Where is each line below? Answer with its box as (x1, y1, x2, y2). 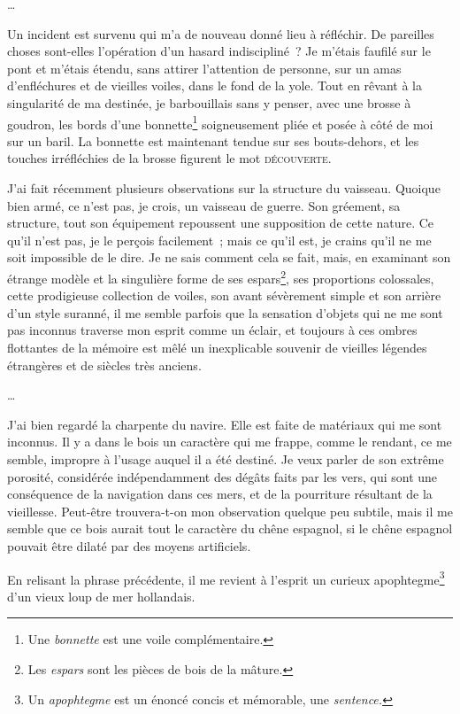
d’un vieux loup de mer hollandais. (7, 586, 195, 605)
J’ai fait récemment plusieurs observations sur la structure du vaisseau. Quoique (7, 179, 441, 197)
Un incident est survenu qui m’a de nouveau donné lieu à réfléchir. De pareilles (7, 24, 434, 43)
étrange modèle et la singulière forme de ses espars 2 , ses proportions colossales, (7, 266, 434, 287)
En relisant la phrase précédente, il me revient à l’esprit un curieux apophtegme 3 (7, 567, 445, 588)
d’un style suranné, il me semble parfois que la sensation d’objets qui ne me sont (7, 303, 443, 322)
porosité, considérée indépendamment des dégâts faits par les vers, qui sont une (7, 467, 438, 485)
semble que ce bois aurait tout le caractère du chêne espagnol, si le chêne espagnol (7, 519, 453, 538)
